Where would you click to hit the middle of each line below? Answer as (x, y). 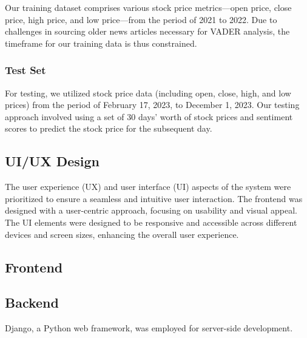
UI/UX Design (52, 161)
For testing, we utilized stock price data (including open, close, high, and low (148, 93)
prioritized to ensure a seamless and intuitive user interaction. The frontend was (154, 198)
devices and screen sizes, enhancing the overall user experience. (122, 234)
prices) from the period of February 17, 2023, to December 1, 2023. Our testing (152, 105)
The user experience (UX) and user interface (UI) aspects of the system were (148, 187)
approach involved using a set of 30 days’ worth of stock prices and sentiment (149, 116)
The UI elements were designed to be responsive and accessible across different (151, 222)
